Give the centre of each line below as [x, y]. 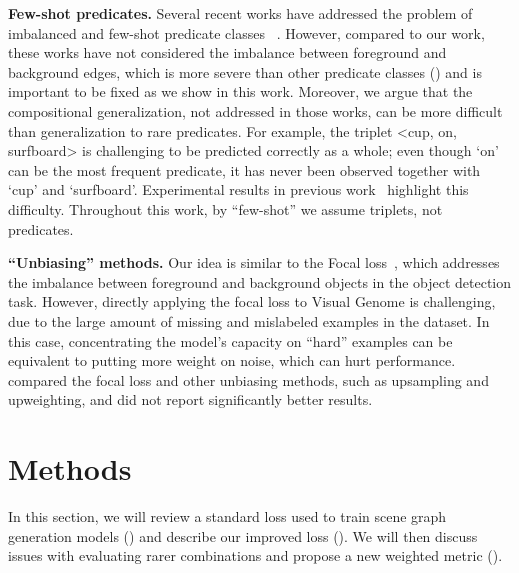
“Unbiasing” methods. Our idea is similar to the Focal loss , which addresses [254, 262]
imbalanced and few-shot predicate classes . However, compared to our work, [246, 32]
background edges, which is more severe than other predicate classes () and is [245, 71]
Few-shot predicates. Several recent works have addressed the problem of [240, 13]
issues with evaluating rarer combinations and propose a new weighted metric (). [255, 555]
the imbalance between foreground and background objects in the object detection [260, 281]
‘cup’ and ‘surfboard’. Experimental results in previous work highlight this [238, 189]
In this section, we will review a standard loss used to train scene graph [227, 516]
